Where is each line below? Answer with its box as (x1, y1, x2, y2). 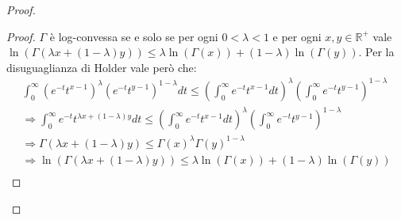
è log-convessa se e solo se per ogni (49, 28, 218, 44)
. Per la (358, 44, 395, 60)
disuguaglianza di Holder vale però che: (6, 59, 197, 75)
